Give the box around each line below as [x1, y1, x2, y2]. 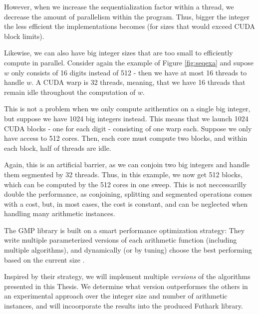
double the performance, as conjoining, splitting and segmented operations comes [4, 189, 253, 199]
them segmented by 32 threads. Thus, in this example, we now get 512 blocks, [4, 169, 243, 179]
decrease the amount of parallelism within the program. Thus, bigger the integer [4, 11, 250, 21]
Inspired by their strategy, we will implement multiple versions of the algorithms [4, 271, 251, 282]
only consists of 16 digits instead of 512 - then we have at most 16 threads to [11, 67, 247, 77]
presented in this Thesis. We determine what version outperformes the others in [4, 281, 248, 291]
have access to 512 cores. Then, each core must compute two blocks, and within [4, 133, 248, 143]
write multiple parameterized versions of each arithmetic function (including [4, 235, 237, 245]
